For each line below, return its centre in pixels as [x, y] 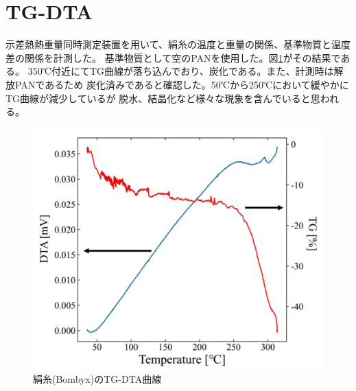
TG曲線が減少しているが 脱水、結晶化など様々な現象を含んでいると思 [163, 98]
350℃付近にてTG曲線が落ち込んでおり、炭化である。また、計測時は [181, 71]
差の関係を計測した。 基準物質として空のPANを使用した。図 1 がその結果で [173, 57]
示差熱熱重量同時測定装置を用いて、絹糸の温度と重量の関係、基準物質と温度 [178, 44]
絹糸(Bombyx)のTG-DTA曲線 [97, 379]
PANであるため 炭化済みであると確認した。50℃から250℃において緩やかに [182, 84]
